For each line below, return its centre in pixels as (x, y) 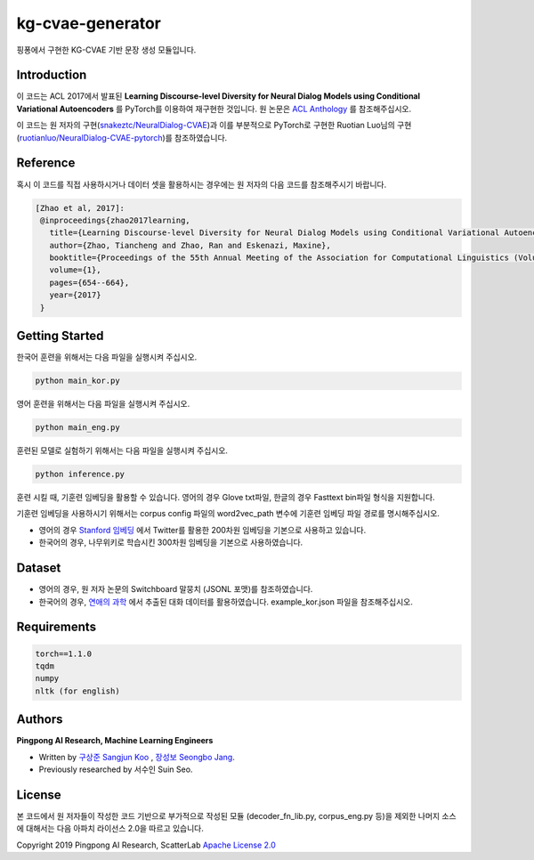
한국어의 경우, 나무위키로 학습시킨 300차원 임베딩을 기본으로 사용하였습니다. (171, 542)
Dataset (39, 568)
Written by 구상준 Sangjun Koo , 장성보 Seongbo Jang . (137, 757)
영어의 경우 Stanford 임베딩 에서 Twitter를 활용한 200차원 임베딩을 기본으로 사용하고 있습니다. (202, 530)
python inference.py (80, 475)
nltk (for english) (77, 691)
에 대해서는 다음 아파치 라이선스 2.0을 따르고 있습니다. (110, 829)
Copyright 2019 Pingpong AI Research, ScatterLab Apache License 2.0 (146, 845)
